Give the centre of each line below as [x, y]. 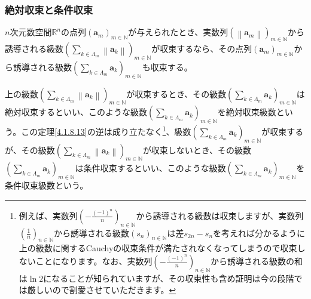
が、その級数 [30, 149]
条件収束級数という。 [47, 185]
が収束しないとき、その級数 [197, 149]
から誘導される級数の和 [257, 261]
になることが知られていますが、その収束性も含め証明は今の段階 [169, 278]
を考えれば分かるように [259, 232]
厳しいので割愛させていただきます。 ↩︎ [102, 290]
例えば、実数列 [48, 215]
